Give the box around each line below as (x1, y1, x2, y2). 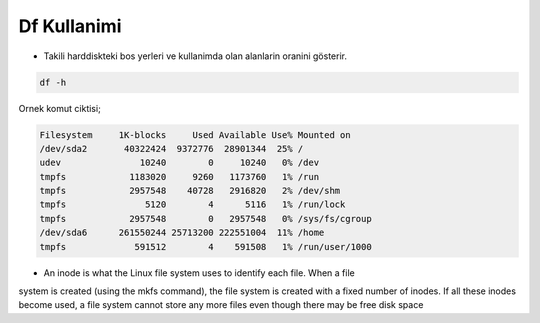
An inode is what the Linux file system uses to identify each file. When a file (43, 266, 355, 279)
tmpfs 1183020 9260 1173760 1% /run (39, 171, 320, 182)
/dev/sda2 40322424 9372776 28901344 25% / (39, 143, 304, 154)
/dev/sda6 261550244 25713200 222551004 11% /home (39, 227, 325, 239)
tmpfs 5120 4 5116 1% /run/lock (39, 199, 346, 210)
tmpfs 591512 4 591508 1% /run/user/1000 (39, 241, 372, 252)
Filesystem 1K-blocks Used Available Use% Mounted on (39, 129, 351, 140)
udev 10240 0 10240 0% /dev (39, 157, 320, 169)
